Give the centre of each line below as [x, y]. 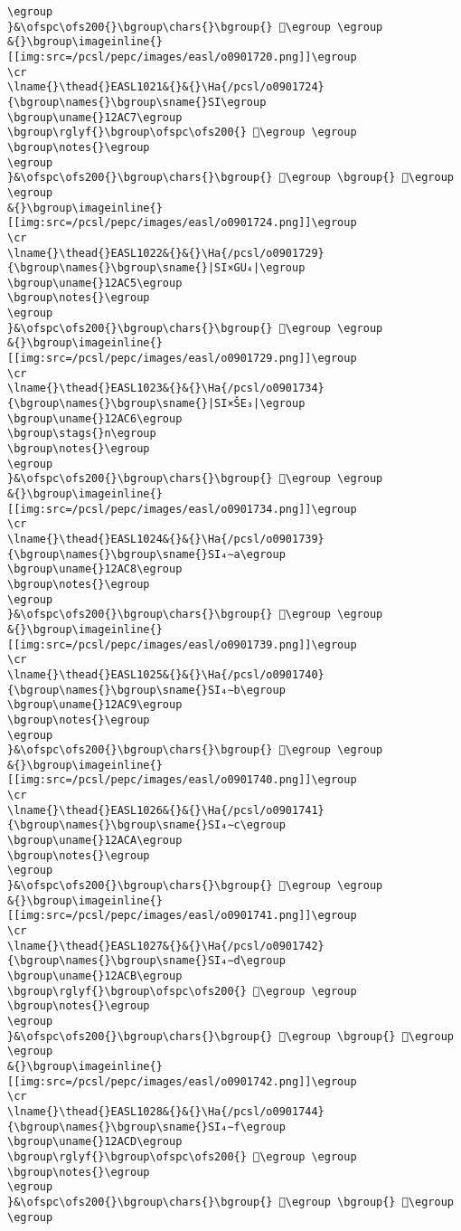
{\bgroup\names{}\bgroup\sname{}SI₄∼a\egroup [146, 554]
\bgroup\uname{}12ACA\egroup [95, 841]
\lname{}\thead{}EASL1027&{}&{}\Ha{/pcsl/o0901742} [166, 946]
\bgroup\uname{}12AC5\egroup [95, 283]
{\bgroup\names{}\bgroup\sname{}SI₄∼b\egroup [146, 690]
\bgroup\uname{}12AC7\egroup [95, 117]
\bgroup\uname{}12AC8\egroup [95, 569]
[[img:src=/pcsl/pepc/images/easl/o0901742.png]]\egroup [182, 1081]
